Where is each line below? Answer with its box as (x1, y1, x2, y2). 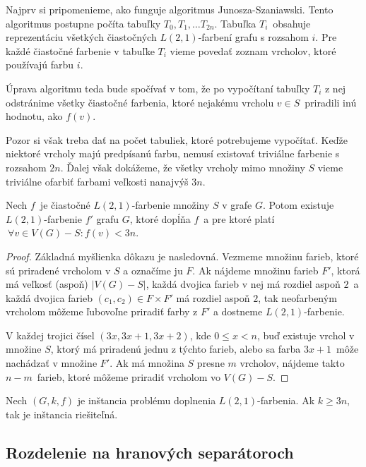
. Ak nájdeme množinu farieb (192, 262, 319, 277)
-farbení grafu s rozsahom (198, 30, 309, 44)
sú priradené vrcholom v (6, 262, 111, 277)
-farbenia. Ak (257, 393, 315, 408)
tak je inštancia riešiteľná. (6, 406, 118, 421)
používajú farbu (6, 57, 74, 72)
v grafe (222, 198, 252, 212)
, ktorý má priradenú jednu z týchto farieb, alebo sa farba (50, 341, 301, 356)
